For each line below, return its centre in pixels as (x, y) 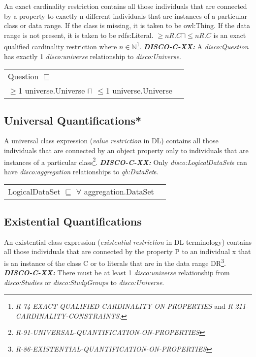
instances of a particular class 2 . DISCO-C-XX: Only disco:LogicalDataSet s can (126, 161)
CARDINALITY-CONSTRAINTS (67, 315)
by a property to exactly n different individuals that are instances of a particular (126, 16)
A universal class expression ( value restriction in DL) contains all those (111, 141)
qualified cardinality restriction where (61, 47)
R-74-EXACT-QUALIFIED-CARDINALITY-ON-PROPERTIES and (120, 306)
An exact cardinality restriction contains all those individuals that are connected (126, 6)
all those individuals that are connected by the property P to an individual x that (128, 251)
